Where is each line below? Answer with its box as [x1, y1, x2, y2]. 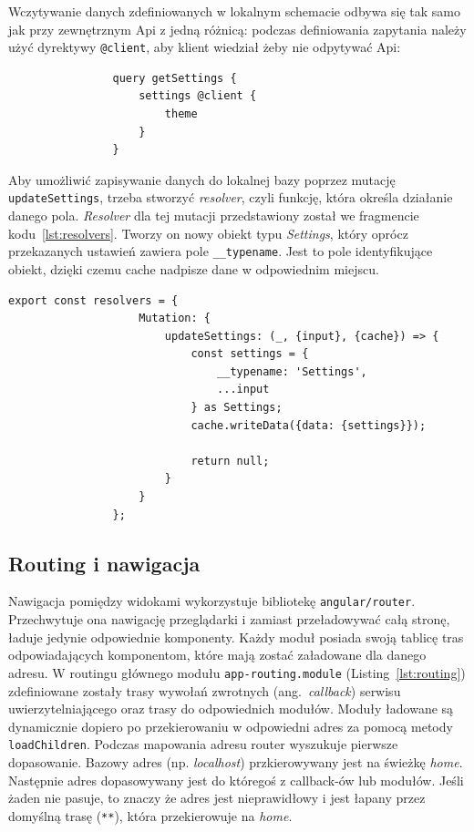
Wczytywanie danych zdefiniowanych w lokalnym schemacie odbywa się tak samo [8, 2, 461, 20]
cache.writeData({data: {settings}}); [191, 418, 427, 432]
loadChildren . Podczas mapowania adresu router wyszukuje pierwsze [8, 734, 398, 754]
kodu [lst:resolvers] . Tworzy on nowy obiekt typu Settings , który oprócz [8, 223, 408, 242]
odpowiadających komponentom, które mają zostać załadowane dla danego [8, 645, 427, 664]
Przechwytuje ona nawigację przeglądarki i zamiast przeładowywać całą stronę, [8, 610, 450, 629]
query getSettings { [112, 71, 237, 85]
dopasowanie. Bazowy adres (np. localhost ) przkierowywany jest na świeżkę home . [8, 752, 463, 771]
